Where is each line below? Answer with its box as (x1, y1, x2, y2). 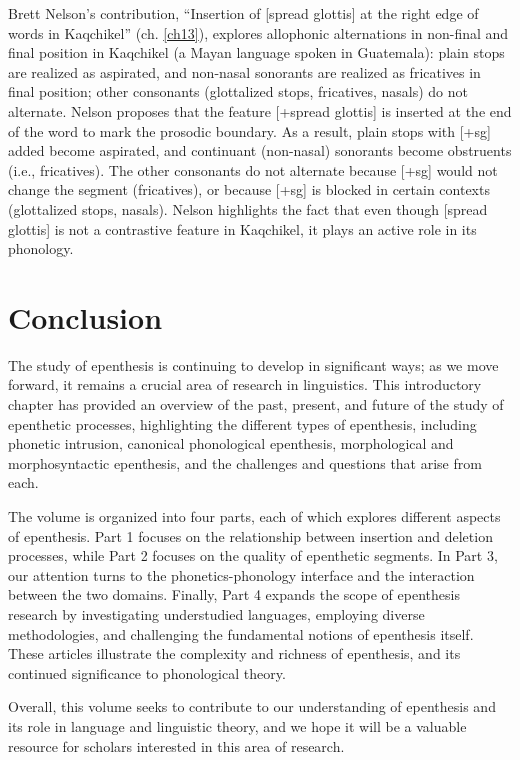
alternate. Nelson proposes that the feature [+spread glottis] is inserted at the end (8, 100, 512, 121)
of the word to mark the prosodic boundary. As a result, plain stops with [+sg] (8, 120, 491, 141)
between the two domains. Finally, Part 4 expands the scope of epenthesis (8, 584, 460, 605)
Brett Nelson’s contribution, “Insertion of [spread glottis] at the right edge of (8, 3, 479, 23)
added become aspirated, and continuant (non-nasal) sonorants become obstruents (8, 140, 512, 161)
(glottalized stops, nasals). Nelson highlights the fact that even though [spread (8, 198, 488, 219)
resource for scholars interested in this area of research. (8, 735, 345, 756)
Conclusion (8, 296, 163, 337)
